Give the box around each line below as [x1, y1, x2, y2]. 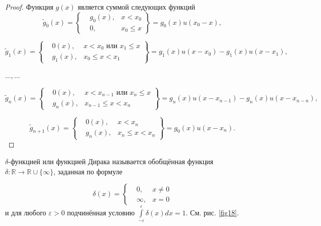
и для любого [5, 207, 47, 217]
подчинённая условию [67, 207, 135, 217]
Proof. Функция [5, 2, 54, 12]
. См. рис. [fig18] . [186, 207, 239, 217]
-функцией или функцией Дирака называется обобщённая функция [8, 156, 214, 166]
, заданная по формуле [53, 166, 123, 176]
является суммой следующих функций [77, 2, 195, 12]
